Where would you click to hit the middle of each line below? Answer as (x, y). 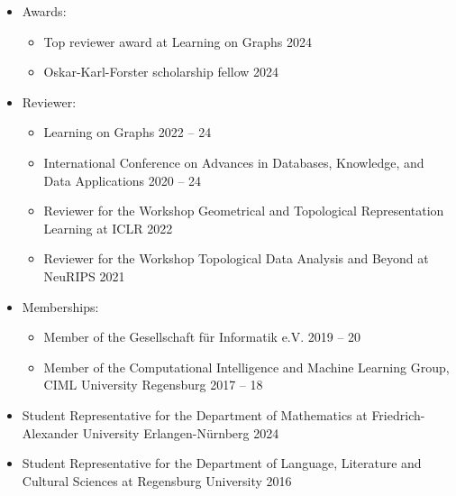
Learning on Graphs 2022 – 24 (128, 132)
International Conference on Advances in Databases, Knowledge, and (234, 162)
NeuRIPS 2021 (84, 276)
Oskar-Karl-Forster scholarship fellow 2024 (161, 72)
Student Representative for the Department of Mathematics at (195, 414)
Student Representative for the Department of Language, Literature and (222, 463)
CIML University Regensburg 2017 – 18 (153, 385)
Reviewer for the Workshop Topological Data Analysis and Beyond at (236, 258)
